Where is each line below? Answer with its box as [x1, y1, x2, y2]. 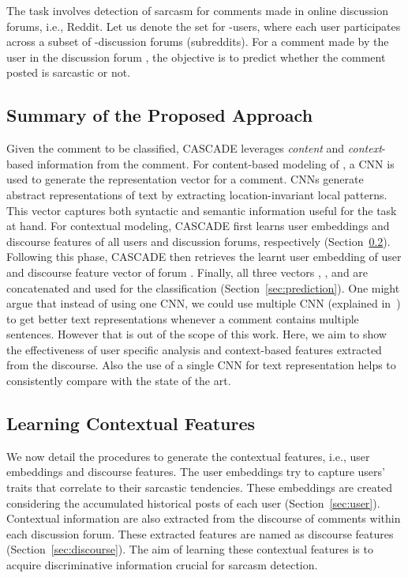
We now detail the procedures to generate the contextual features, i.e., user [6, 448, 370, 464]
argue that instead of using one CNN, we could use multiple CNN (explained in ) [6, 295, 401, 312]
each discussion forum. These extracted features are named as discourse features [6, 525, 394, 542]
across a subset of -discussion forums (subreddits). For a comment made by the [6, 33, 389, 50]
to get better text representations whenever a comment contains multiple [6, 310, 359, 327]
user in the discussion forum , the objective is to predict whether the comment [6, 48, 386, 65]
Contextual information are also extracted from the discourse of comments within [6, 510, 401, 527]
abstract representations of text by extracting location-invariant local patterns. [6, 186, 387, 202]
